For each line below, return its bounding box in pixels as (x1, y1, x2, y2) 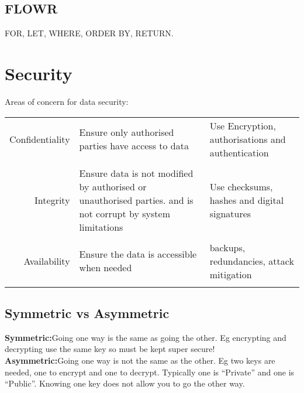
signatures (209, 206, 251, 220)
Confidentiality (9, 132, 70, 146)
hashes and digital (209, 193, 284, 207)
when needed (79, 261, 132, 275)
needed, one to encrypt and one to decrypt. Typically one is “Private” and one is (5, 365, 295, 378)
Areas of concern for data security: (5, 95, 129, 107)
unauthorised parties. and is (79, 193, 194, 207)
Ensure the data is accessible (79, 247, 197, 261)
